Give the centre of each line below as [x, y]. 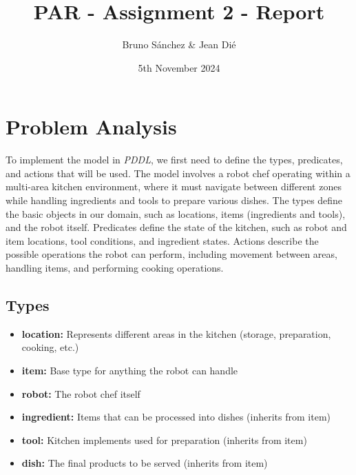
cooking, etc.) [50, 347]
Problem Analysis [91, 127]
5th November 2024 [179, 67]
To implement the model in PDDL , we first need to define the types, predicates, [174, 160]
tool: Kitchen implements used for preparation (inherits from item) [164, 439]
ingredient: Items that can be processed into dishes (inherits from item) [176, 417]
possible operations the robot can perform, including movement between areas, [171, 254]
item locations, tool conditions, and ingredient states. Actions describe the [162, 240]
